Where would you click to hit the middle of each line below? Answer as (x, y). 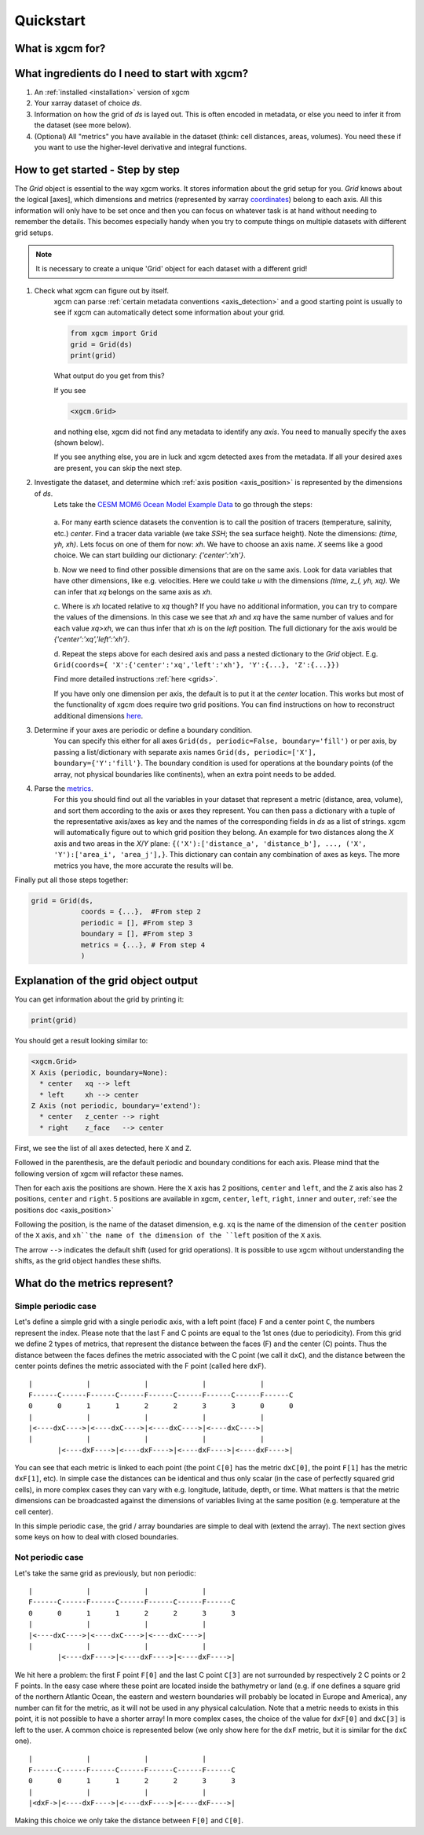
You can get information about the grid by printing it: (99, 999)
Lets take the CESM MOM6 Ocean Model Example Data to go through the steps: (183, 504)
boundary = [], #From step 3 (137, 934)
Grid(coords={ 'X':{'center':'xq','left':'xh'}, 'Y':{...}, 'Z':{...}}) (197, 665)
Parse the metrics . (64, 788)
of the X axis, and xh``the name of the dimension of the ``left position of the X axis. (168, 1235)
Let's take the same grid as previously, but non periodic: (105, 1573)
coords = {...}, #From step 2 (141, 912)
